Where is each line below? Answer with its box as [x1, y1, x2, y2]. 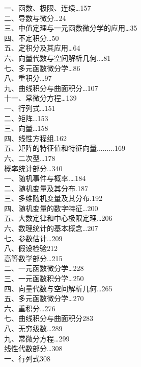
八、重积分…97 [4, 73, 52, 83]
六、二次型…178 [4, 152, 55, 163]
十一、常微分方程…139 [4, 93, 77, 103]
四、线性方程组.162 [4, 132, 67, 143]
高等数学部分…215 [4, 253, 63, 263]
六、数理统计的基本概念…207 [4, 223, 98, 234]
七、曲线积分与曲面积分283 [4, 313, 93, 324]
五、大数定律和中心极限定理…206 [4, 213, 112, 223]
